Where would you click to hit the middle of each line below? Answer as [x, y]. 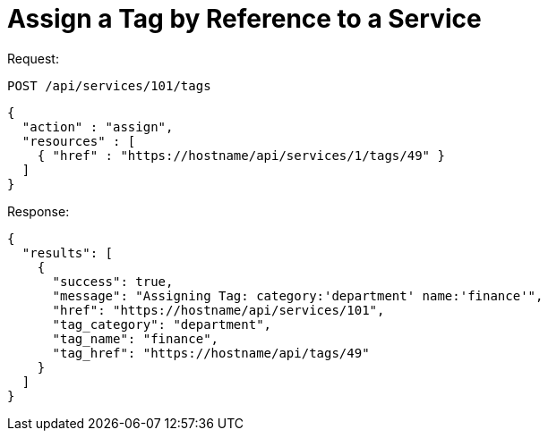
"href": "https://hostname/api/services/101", [218, 310]
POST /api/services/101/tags [109, 85]
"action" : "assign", [98, 126]
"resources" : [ [79, 141]
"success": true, [113, 281]
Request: [33, 58]
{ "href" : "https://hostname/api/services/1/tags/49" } [241, 155]
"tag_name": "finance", [136, 338]
